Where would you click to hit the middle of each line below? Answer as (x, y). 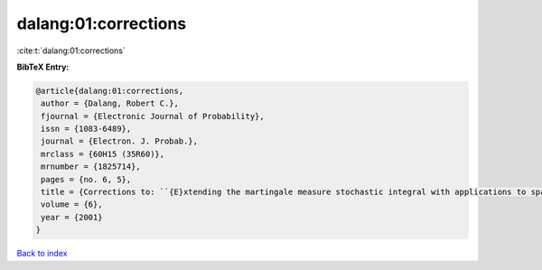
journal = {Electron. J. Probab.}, (120, 141)
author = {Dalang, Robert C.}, (110, 103)
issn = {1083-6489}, (86, 129)
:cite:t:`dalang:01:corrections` (71, 51)
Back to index (42, 254)
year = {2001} (72, 217)
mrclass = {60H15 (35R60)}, (103, 154)
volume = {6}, (72, 205)
